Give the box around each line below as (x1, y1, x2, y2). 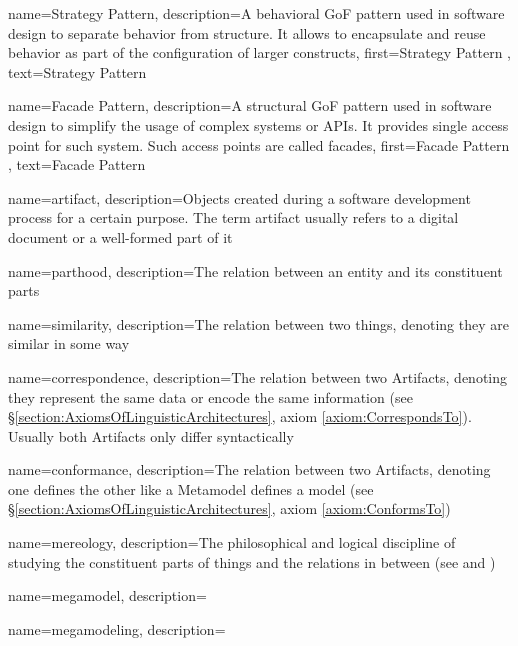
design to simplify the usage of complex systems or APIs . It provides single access (8, 114, 509, 135)
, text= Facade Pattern (8, 154, 146, 175)
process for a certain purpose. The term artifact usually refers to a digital (8, 207, 459, 228)
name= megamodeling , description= (8, 618, 226, 639)
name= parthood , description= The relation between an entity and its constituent (8, 260, 503, 281)
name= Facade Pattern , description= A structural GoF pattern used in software (8, 95, 492, 116)
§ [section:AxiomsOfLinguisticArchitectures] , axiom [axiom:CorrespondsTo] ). (8, 406, 472, 427)
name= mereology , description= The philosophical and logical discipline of (8, 532, 456, 553)
